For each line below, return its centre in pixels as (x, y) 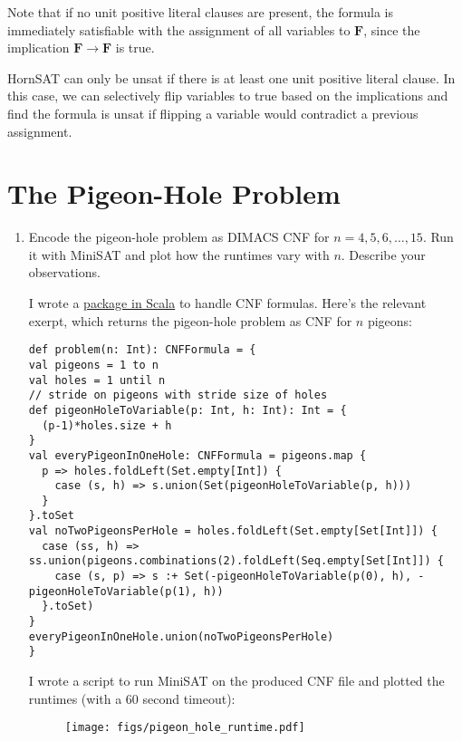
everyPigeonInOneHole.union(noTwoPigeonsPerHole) (181, 636)
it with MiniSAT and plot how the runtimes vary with (179, 254)
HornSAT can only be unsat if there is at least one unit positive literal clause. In (231, 77)
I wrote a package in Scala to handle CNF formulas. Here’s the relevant (227, 303)
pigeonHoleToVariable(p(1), (113, 591)
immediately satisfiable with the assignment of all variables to (179, 29)
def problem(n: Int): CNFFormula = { (142, 350)
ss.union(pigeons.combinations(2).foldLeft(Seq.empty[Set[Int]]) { (236, 561)
